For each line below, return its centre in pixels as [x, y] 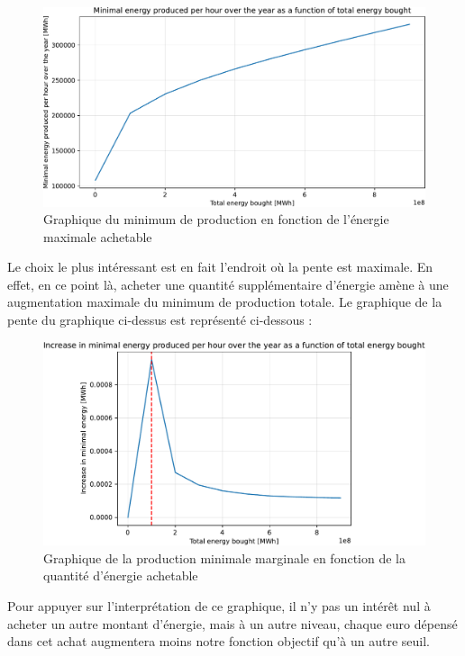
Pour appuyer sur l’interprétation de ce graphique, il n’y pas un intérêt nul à [219, 605]
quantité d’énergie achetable [121, 575]
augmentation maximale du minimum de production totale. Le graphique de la [225, 302]
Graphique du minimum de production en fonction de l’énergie [216, 219]
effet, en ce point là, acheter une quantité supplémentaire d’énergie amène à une [228, 284]
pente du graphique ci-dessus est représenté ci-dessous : [160, 320]
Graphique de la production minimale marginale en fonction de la [224, 557]
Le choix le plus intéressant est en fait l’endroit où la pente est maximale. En [220, 267]
